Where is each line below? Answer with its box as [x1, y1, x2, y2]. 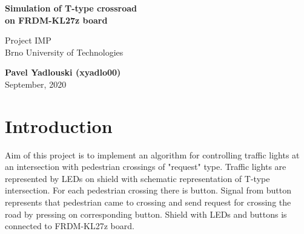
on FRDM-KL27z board [5, 13, 108, 26]
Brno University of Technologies [5, 45, 124, 58]
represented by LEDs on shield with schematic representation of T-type [5, 172, 270, 184]
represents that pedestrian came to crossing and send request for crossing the [5, 196, 291, 209]
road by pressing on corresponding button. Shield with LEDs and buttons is [5, 207, 287, 220]
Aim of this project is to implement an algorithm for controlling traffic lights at [5, 148, 300, 161]
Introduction [5, 113, 113, 138]
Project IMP [5, 34, 51, 47]
